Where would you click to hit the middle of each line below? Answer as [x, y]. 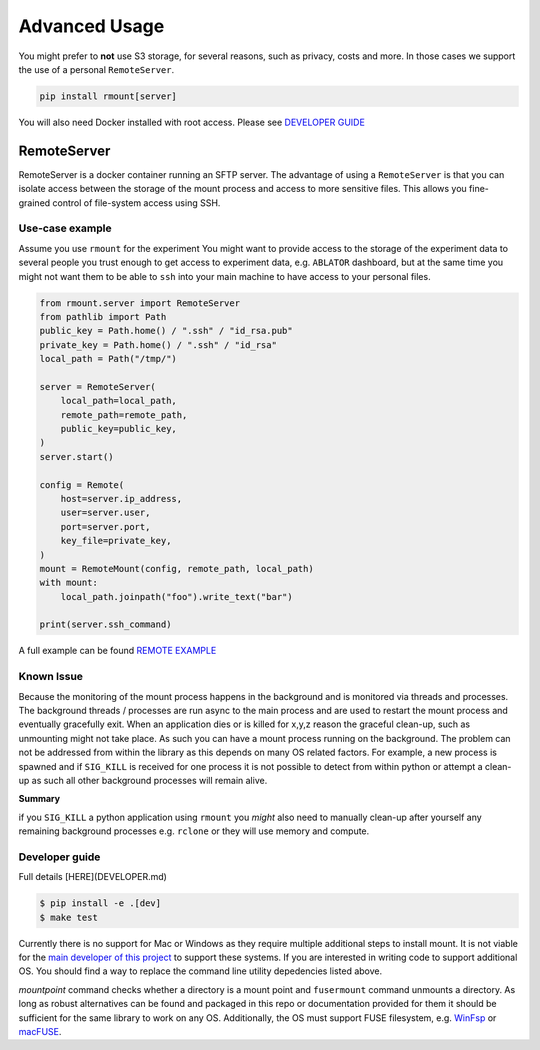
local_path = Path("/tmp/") [108, 359]
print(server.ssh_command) [105, 624]
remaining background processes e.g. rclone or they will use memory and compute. [194, 831]
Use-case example [65, 228]
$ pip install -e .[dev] [100, 903]
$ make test [69, 917]
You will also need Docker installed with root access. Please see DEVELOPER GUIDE [191, 122]
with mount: [69, 583]
